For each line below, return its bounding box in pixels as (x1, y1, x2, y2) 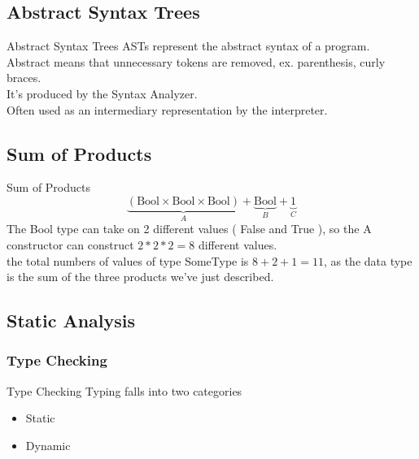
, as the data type (323, 252, 412, 269)
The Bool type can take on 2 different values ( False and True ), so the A (7, 220, 372, 237)
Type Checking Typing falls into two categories (7, 382, 242, 399)
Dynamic (25, 436, 71, 453)
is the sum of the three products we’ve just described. (7, 268, 274, 285)
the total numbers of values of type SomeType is (7, 252, 249, 269)
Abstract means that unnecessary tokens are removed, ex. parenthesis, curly (7, 53, 386, 70)
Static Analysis (7, 308, 136, 333)
